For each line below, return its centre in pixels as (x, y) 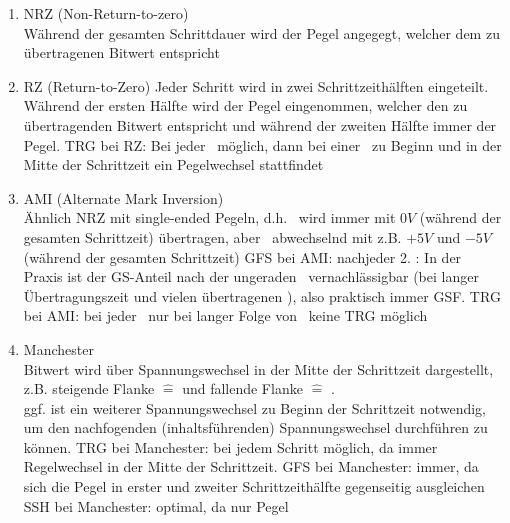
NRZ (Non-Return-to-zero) (106, 13)
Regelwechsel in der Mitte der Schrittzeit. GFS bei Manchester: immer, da (251, 466)
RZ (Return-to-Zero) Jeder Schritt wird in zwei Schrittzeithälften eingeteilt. (256, 85)
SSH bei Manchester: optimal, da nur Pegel (156, 505)
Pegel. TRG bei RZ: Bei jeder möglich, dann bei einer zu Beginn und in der (262, 144)
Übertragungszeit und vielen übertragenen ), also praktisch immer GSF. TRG (262, 295)
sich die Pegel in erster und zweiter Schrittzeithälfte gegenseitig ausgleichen (254, 486)
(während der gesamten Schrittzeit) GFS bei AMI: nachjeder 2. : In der (242, 256)
